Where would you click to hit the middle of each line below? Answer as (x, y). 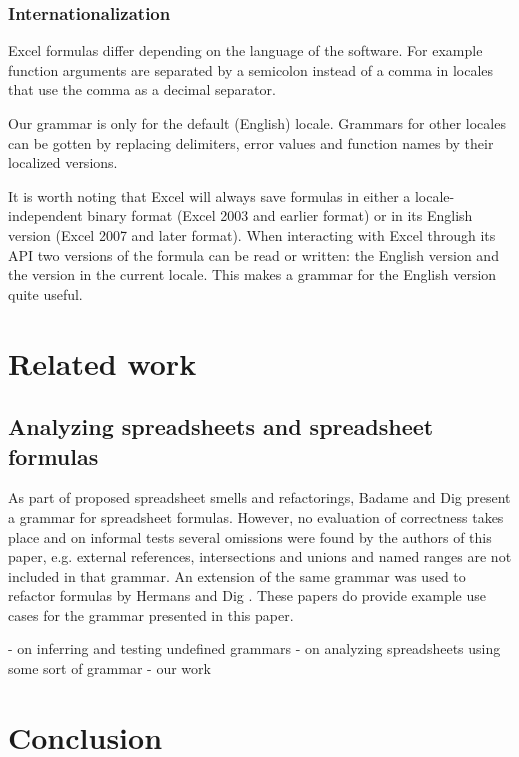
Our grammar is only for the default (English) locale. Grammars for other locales (257, 123)
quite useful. (45, 293)
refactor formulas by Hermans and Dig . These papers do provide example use (247, 595)
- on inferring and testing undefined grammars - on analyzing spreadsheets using (254, 648)
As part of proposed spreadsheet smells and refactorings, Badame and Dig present (259, 497)
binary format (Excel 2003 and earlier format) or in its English (280, 215)
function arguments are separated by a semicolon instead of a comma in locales (251, 69)
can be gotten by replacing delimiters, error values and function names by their (251, 142)
